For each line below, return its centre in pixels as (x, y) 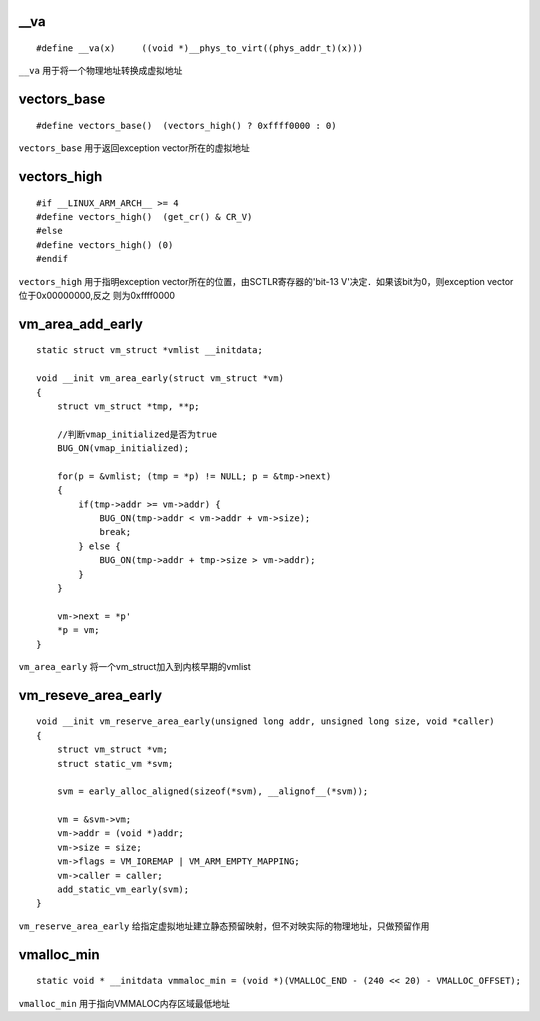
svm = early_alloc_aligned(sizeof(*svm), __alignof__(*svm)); (212, 791)
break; (115, 532)
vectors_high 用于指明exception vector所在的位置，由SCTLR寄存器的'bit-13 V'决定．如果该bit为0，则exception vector (266, 281)
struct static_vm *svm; (115, 763)
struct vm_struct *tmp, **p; (128, 406)
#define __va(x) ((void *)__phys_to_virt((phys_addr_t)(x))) (200, 48)
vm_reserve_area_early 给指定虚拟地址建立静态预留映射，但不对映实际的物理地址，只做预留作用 (224, 926)
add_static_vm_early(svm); (123, 889)
